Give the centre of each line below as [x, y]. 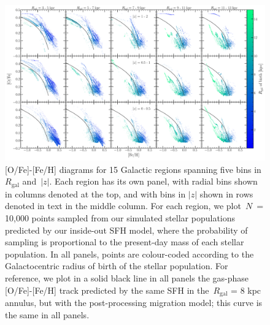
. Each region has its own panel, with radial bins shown [153, 181]
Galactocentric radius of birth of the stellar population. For [117, 266]
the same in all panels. [47, 314]
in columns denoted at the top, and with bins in [95, 193]
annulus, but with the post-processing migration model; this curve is [134, 303]
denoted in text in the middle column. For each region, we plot [123, 206]
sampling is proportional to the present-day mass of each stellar [125, 242]
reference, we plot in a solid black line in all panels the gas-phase [127, 278]
